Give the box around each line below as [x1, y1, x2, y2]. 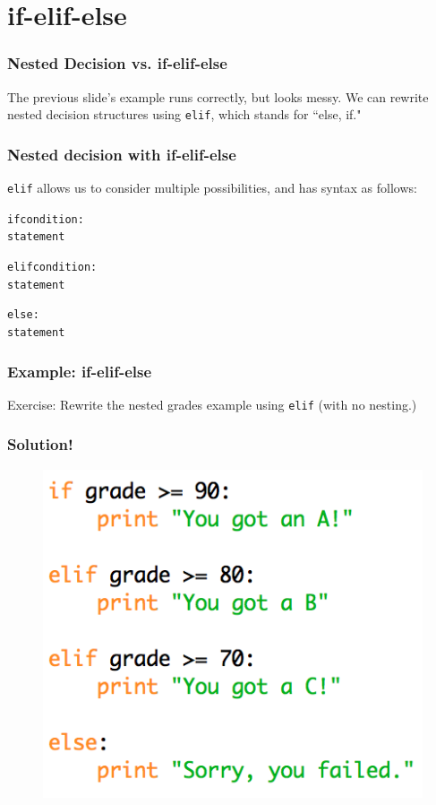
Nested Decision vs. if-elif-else [7, 52, 227, 74]
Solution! [7, 433, 73, 455]
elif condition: [7, 261, 98, 274]
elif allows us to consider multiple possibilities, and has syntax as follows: [7, 178, 417, 197]
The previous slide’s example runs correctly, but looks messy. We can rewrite [7, 87, 429, 106]
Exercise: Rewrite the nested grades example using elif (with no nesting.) [7, 394, 417, 413]
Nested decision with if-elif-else [7, 143, 236, 165]
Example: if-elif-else [7, 359, 152, 382]
